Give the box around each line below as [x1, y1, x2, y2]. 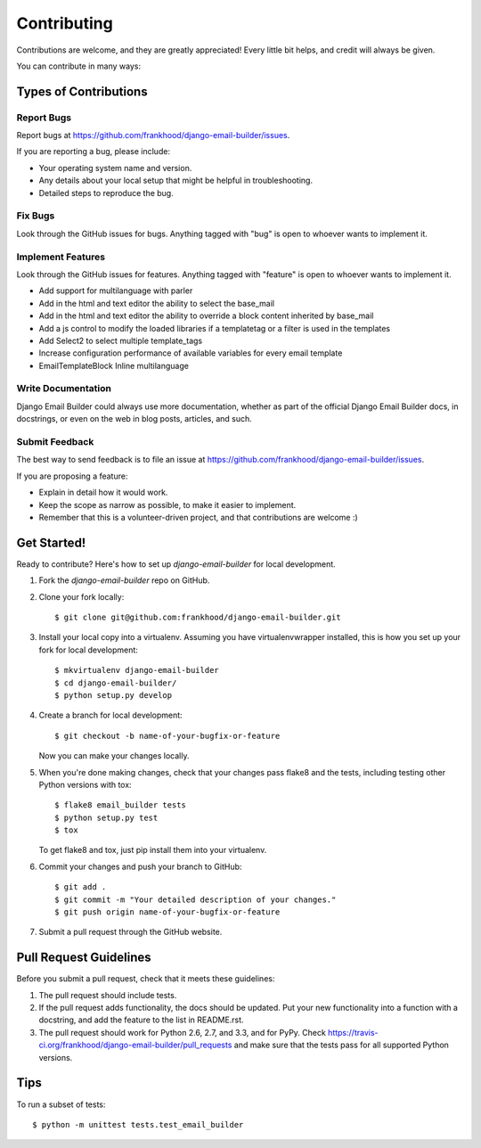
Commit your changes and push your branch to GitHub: [38, 861, 242, 872]
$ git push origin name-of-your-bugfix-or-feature [54, 907, 281, 917]
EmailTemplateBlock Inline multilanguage [38, 360, 189, 371]
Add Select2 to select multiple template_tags [38, 335, 203, 346]
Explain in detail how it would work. [38, 487, 168, 498]
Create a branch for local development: [38, 709, 183, 721]
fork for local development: [38, 644, 138, 655]
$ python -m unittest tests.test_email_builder [32, 1119, 244, 1129]
